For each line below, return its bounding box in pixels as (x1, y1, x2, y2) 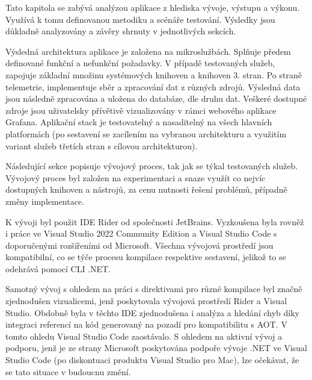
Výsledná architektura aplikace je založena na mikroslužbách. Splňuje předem (5, 45, 291, 57)
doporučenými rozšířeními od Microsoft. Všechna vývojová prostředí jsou (5, 238, 274, 251)
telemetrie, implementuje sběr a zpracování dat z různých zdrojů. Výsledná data (5, 80, 301, 93)
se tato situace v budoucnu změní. (5, 365, 131, 378)
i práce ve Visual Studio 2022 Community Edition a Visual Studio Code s (5, 227, 277, 240)
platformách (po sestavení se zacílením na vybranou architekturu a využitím (5, 127, 287, 140)
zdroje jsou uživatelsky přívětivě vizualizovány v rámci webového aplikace (5, 104, 277, 116)
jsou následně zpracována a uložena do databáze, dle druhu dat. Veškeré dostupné (5, 92, 307, 105)
